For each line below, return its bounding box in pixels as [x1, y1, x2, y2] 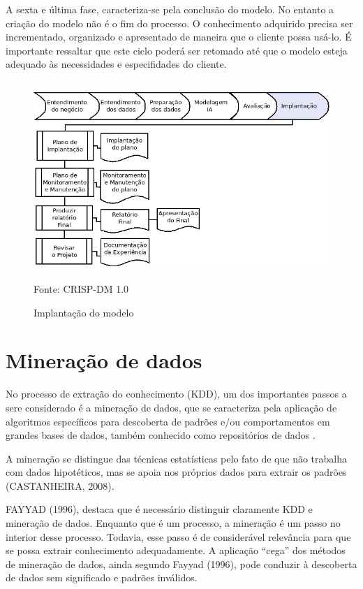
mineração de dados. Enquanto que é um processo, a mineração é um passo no [6, 516, 341, 530]
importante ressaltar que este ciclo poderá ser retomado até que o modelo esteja [6, 43, 348, 57]
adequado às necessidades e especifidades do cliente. [6, 57, 227, 71]
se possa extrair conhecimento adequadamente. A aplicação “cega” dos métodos [6, 543, 346, 558]
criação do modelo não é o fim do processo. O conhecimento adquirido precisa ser [6, 15, 353, 30]
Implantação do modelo [34, 305, 134, 319]
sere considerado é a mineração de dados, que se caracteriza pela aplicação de [6, 400, 337, 414]
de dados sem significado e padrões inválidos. [6, 570, 198, 585]
